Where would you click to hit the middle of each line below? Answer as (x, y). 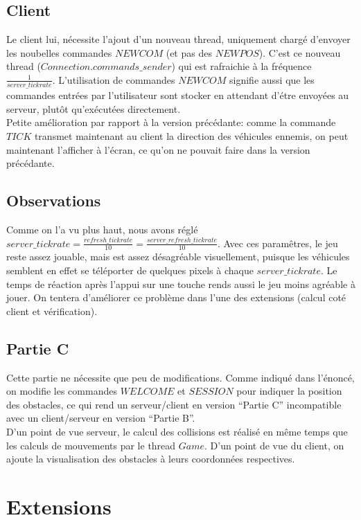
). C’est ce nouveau (300, 52)
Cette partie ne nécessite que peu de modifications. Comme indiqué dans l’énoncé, (180, 377)
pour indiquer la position (289, 391)
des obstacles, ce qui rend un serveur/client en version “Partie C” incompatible (174, 404)
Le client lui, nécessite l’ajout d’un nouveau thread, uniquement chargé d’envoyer (178, 39)
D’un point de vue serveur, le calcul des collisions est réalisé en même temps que (177, 432)
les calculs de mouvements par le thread (91, 445)
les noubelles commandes (59, 52)
